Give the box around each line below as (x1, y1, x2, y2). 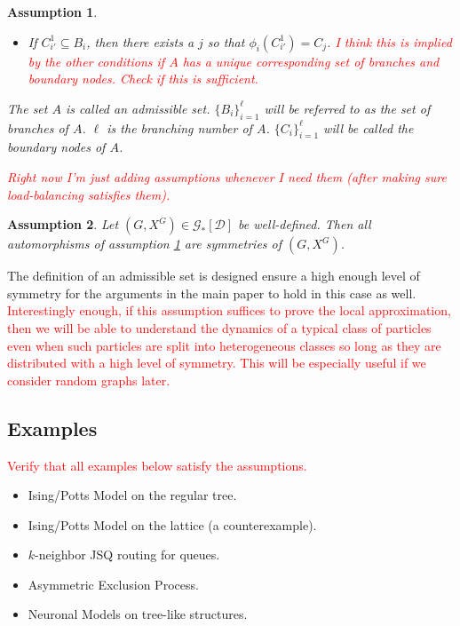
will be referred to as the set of (264, 99, 431, 117)
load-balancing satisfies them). (7, 185, 171, 203)
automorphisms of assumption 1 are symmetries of (7, 234, 282, 253)
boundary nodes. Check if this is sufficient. (28, 69, 258, 88)
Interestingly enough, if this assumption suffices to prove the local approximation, (7, 301, 451, 320)
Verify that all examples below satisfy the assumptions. (7, 456, 307, 474)
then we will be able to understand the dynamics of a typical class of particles (7, 318, 432, 337)
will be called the (323, 118, 414, 137)
